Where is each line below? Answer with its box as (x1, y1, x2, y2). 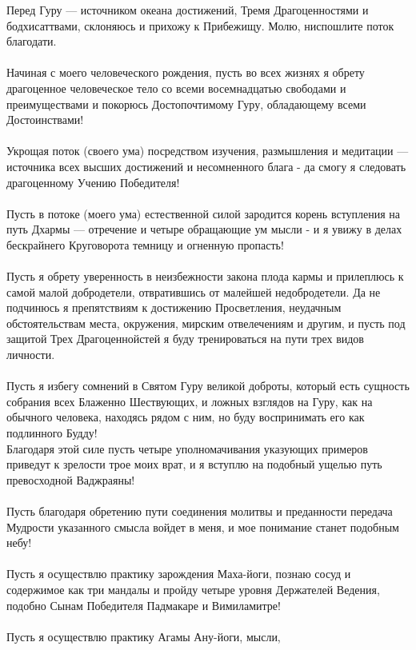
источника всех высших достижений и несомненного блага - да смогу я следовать (6, 158, 406, 174)
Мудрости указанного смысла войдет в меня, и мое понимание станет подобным (6, 518, 399, 535)
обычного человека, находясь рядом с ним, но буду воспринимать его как (6, 409, 365, 425)
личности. (6, 346, 55, 363)
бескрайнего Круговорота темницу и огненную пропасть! (6, 236, 284, 253)
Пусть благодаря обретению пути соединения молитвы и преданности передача (6, 503, 393, 519)
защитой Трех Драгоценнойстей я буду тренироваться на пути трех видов (6, 330, 364, 347)
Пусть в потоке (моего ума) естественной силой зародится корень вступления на (6, 205, 401, 221)
